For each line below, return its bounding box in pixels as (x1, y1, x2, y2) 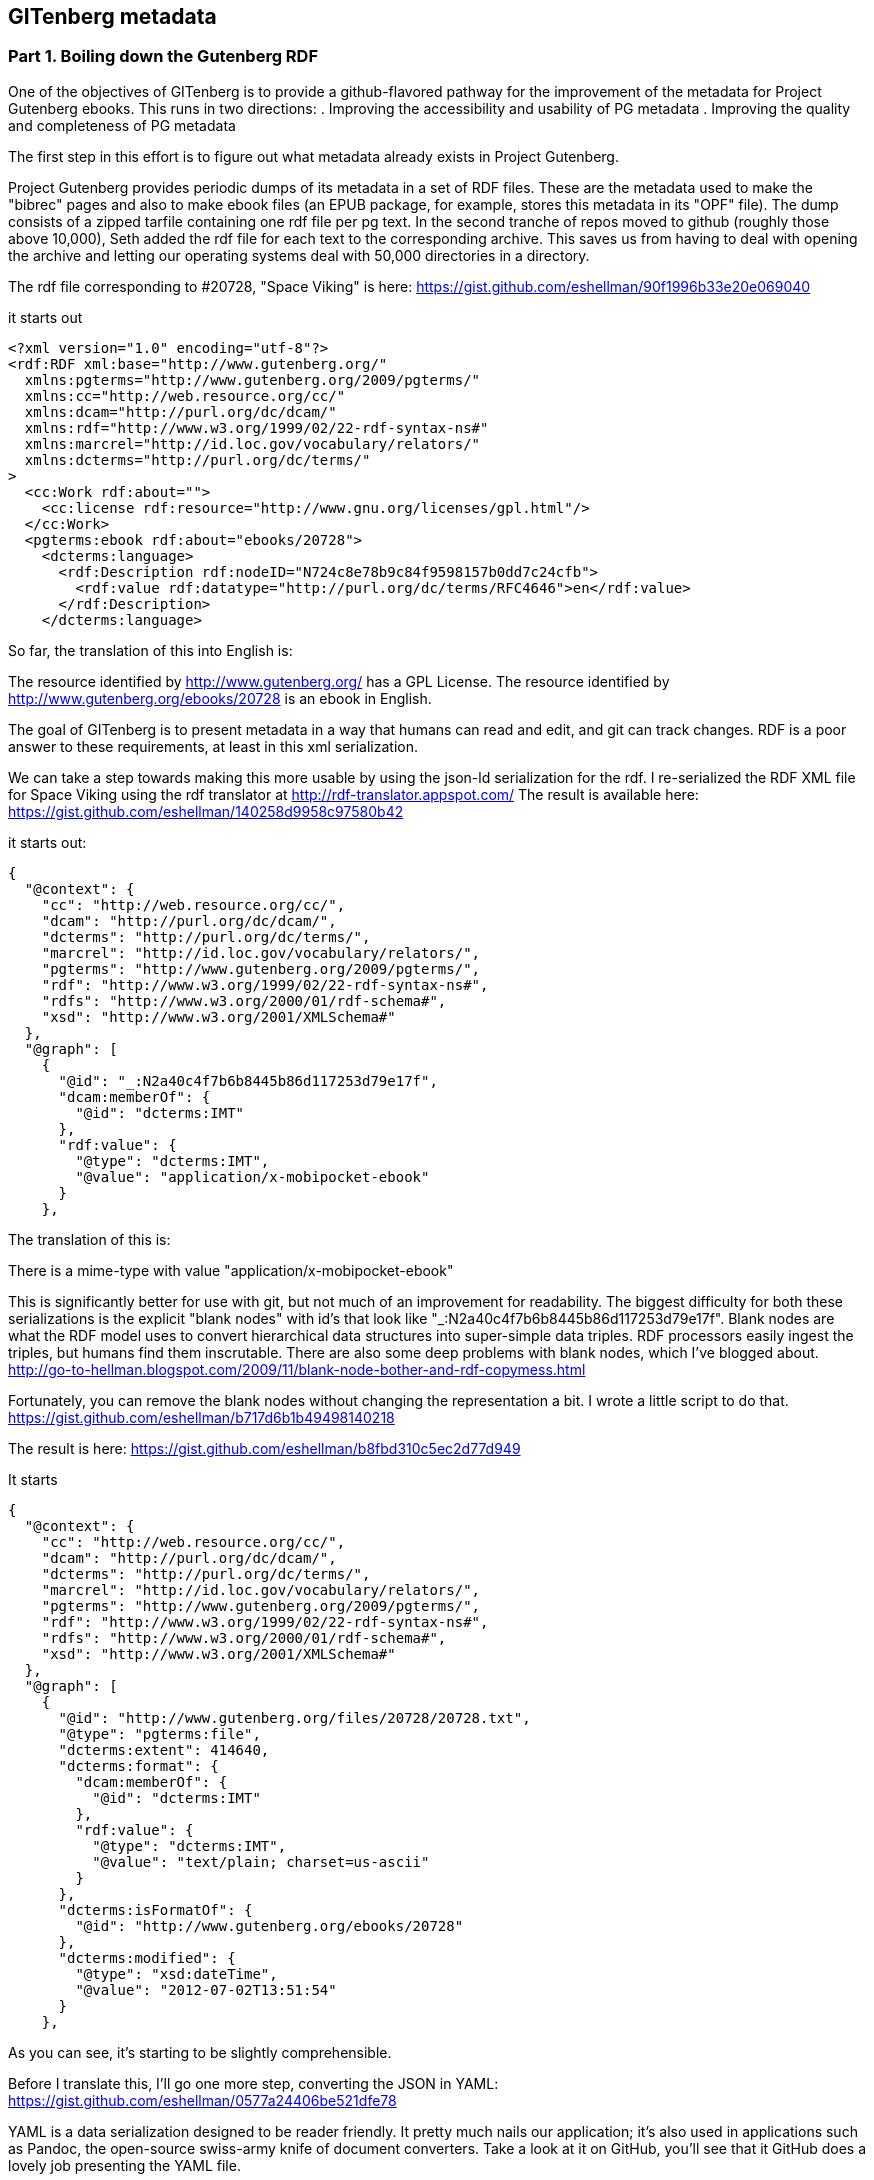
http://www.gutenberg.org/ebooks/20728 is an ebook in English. (8, 689, 432, 707)
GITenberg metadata (8, 4, 217, 29)
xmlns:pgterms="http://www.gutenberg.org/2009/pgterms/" (24, 371, 481, 388)
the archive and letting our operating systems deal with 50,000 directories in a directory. (8, 246, 590, 264)
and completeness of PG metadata (8, 116, 236, 134)
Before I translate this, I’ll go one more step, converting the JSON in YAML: (8, 2074, 499, 2092)
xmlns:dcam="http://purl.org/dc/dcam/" (24, 403, 337, 420)
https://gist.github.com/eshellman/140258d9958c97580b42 (8, 802, 404, 820)
